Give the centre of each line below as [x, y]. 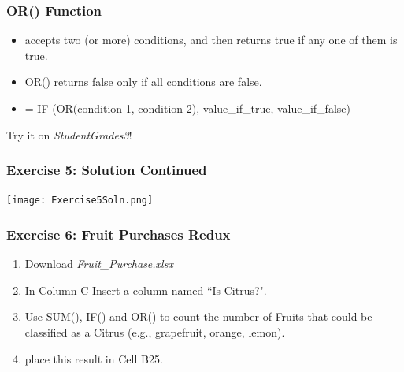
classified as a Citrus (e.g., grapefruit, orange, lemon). [155, 332]
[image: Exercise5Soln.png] [80, 201]
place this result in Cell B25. [94, 358]
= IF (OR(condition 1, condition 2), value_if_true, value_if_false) [187, 108]
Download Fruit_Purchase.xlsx [99, 264]
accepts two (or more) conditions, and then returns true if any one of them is [211, 40]
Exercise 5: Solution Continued [107, 170]
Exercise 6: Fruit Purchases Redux [119, 234]
